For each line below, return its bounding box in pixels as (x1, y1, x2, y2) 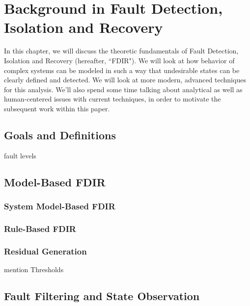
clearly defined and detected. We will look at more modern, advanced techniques (4, 75, 246, 85)
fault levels (4, 150, 36, 160)
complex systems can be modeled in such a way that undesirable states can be (4, 65, 240, 75)
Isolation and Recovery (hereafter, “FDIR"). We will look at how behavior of (4, 55, 235, 65)
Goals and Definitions (4, 127, 116, 142)
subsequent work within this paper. (4, 103, 110, 113)
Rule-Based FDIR (4, 222, 76, 234)
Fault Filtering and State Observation (4, 288, 200, 303)
